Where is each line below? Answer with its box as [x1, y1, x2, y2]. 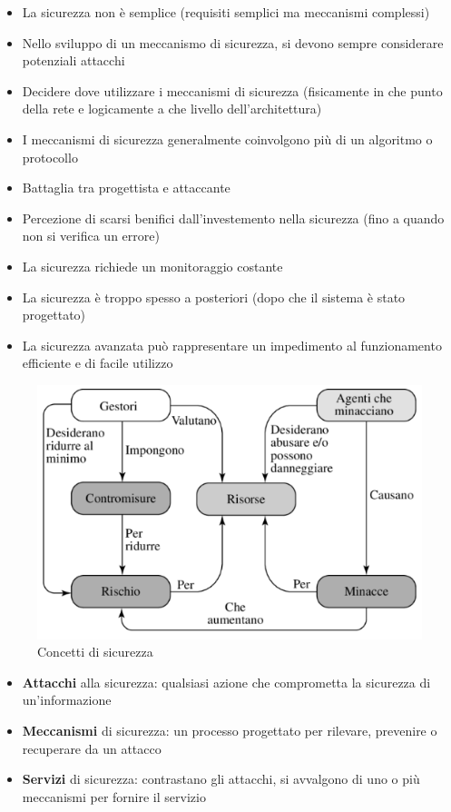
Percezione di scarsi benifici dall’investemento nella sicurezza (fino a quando [22, 208, 445, 227]
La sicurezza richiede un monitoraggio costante [22, 256, 283, 275]
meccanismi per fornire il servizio [22, 787, 206, 806]
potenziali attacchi [22, 51, 125, 70]
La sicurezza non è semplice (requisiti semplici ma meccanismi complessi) [22, 3, 430, 21]
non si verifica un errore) [22, 226, 160, 245]
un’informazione [22, 690, 112, 709]
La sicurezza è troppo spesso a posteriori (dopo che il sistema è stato [22, 287, 406, 306]
